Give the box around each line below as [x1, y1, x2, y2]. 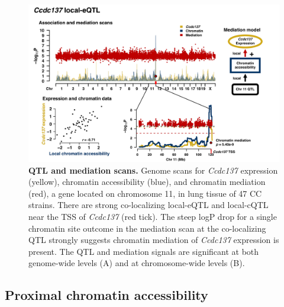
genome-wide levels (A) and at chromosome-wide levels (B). [28, 257, 245, 269]
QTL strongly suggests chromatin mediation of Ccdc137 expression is [28, 234, 279, 246]
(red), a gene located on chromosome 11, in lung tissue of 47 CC [28, 187, 262, 199]
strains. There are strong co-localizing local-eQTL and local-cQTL [28, 199, 269, 211]
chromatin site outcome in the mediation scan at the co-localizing [28, 222, 266, 234]
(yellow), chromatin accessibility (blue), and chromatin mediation [28, 175, 266, 188]
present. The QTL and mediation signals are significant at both [28, 245, 259, 257]
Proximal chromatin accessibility [5, 286, 208, 304]
